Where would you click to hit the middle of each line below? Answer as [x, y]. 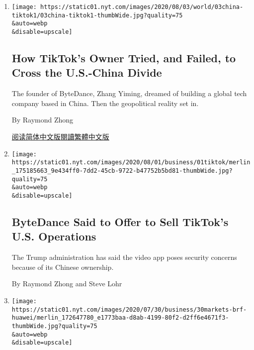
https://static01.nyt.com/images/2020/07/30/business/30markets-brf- [129, 309]
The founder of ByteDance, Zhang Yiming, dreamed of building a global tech [129, 93]
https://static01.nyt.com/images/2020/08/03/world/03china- [142, 7]
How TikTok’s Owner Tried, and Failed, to [124, 58]
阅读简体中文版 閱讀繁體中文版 [60, 136]
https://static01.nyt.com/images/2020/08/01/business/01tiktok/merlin [131, 163]
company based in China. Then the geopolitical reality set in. [105, 103]
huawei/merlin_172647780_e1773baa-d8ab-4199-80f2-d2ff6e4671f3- [120, 318]
